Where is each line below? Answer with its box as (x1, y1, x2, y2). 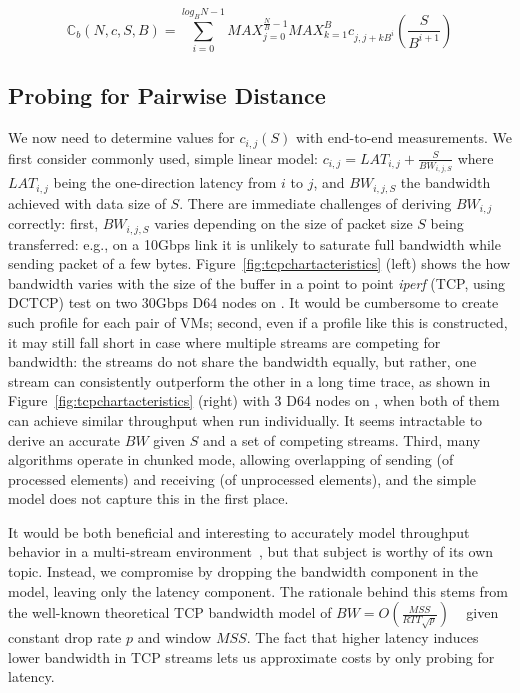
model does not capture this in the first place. (8, 488, 289, 509)
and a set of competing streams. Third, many (203, 429, 481, 450)
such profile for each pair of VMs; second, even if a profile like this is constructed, (8, 311, 508, 332)
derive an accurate (8, 429, 121, 450)
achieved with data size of (8, 192, 166, 213)
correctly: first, (8, 213, 99, 234)
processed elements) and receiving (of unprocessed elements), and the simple (8, 468, 477, 489)
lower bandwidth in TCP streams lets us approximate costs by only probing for (8, 646, 495, 667)
